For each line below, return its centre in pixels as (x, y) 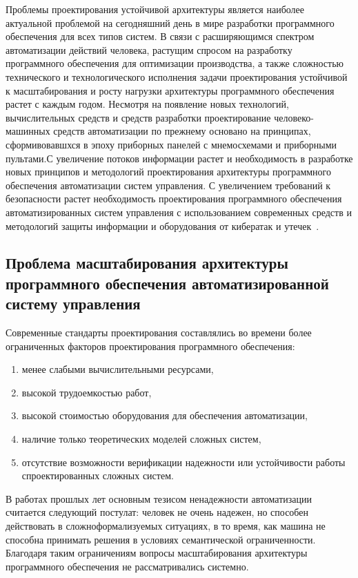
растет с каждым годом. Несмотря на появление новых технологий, (147, 104)
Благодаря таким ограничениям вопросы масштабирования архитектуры (157, 553)
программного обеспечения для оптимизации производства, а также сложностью (175, 63)
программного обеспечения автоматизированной (167, 283)
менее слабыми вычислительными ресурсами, (118, 369)
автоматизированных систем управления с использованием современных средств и (179, 212)
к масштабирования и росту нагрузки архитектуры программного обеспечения (170, 90)
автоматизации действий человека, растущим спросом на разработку (149, 49)
